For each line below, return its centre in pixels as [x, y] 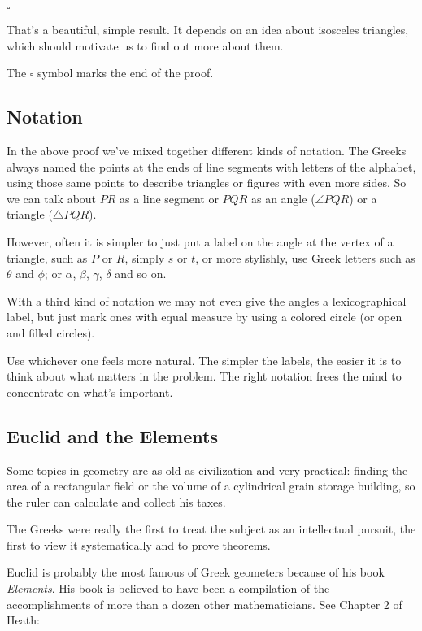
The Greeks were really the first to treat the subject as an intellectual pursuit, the [211, 529]
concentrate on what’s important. [90, 392]
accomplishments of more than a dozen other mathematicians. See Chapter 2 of [204, 604]
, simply [145, 257]
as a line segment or [169, 198]
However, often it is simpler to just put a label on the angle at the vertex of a [200, 241]
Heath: [23, 620]
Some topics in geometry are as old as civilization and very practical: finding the [207, 470]
